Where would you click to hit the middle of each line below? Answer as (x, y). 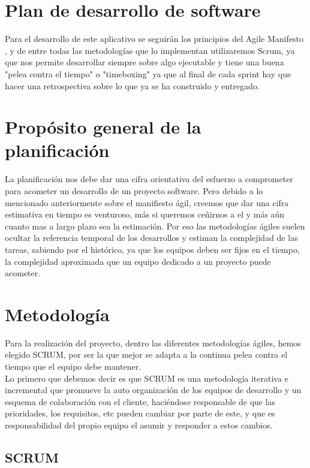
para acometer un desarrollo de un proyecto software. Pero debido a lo (134, 191)
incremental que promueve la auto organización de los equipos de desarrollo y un (153, 390)
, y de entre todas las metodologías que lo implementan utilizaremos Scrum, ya (150, 50)
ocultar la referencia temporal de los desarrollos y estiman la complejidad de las (151, 238)
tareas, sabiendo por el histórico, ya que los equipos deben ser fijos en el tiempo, (152, 249)
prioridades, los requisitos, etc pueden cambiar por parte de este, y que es (140, 413)
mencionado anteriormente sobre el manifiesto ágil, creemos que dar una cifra (147, 202)
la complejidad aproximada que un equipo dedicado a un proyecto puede (138, 261)
